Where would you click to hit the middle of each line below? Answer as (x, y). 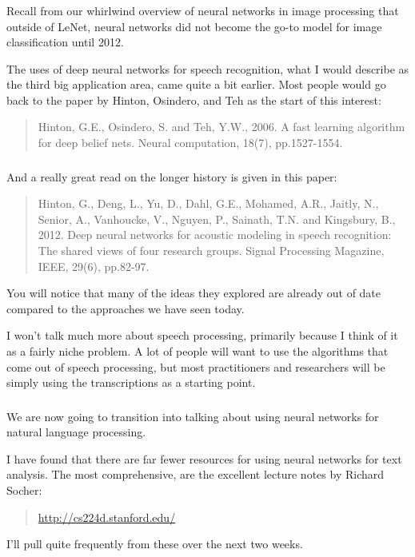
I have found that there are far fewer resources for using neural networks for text (204, 458)
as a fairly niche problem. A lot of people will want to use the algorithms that (198, 350)
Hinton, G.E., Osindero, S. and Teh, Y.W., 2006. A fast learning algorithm (221, 127)
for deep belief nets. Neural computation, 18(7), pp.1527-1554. (190, 143)
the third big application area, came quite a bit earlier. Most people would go (196, 84)
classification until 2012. (65, 42)
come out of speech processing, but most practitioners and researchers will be (196, 366)
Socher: (24, 490)
